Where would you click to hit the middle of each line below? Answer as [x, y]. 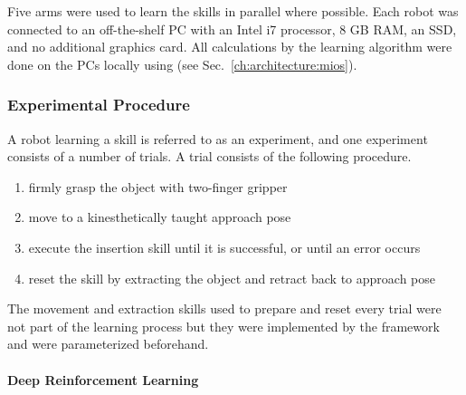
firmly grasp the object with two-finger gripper [158, 186]
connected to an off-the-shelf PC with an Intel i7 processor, [171, 29]
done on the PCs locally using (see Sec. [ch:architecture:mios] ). [182, 64]
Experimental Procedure [99, 105]
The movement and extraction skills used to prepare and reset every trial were [224, 308]
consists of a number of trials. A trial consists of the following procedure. [209, 156]
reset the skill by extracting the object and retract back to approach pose [232, 278]
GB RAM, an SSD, [403, 29]
